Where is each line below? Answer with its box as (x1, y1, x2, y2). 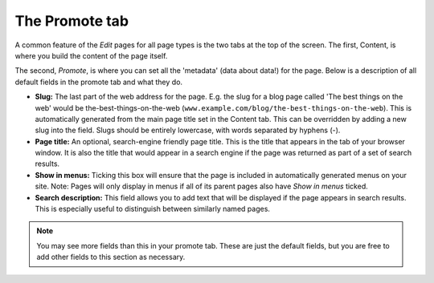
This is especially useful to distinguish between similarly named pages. (35, 204, 271, 214)
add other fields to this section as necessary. (36, 253, 186, 262)
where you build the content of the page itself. (14, 51, 168, 60)
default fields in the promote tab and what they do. (14, 77, 183, 87)
